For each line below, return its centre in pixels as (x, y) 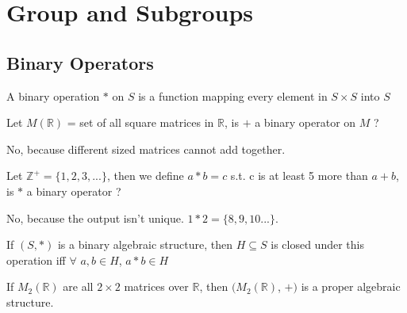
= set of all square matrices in (140, 122)
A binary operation (53, 95)
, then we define (145, 176)
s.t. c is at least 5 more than (299, 176)
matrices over (156, 286)
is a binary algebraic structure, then (145, 244)
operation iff (36, 260)
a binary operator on (305, 122)
